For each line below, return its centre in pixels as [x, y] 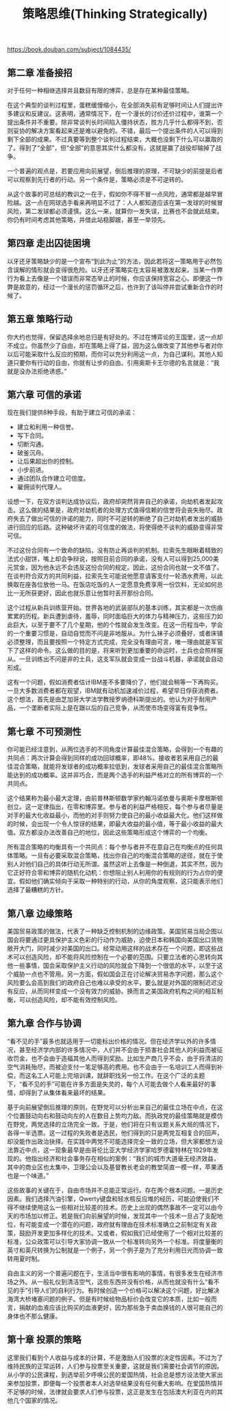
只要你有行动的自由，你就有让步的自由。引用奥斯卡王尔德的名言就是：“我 [116, 362]
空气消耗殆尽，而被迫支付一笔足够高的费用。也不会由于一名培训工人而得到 [112, 1066]
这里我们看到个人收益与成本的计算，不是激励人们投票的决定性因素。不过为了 [115, 1358]
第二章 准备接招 [40, 73]
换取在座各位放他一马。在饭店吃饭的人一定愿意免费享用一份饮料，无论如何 [112, 585]
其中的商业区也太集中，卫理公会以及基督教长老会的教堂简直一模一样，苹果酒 [115, 1167]
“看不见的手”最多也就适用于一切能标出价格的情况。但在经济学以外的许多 [109, 1041]
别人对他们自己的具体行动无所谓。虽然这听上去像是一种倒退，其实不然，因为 [115, 864]
